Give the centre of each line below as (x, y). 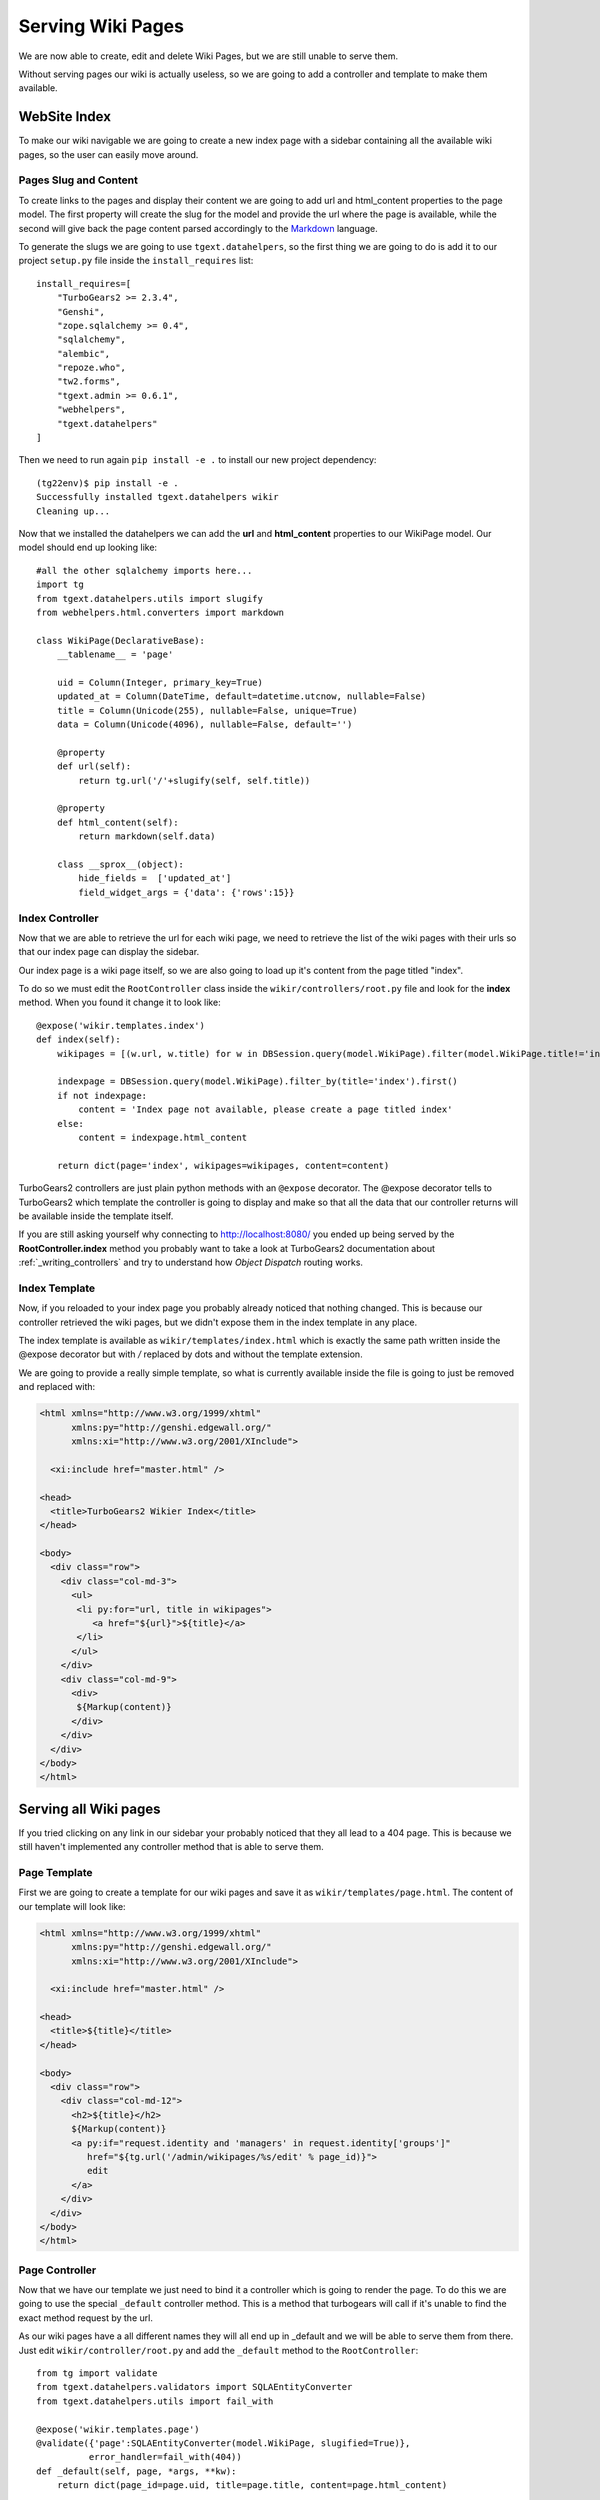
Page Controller (57, 2270)
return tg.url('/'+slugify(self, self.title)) (194, 780)
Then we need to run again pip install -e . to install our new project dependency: (197, 460)
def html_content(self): (117, 822)
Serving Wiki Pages (101, 26)
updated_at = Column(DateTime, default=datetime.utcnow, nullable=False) (241, 696)
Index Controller (58, 918)
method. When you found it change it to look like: (119, 1002)
